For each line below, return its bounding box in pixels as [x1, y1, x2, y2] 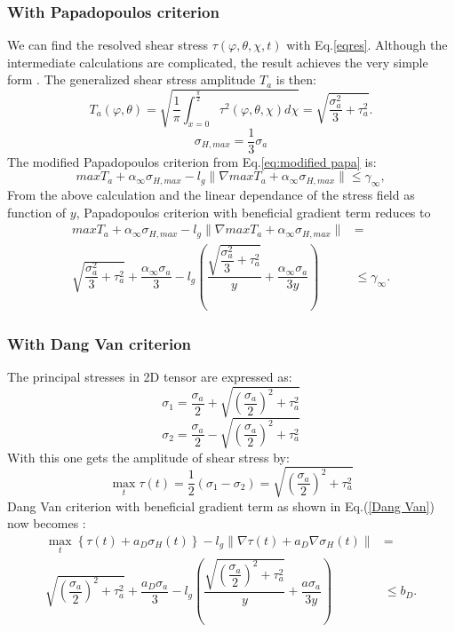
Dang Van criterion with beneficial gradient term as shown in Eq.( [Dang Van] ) [7, 496, 435, 515]
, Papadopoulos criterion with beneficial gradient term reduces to [76, 202, 431, 221]
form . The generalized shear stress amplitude [7, 70, 256, 89]
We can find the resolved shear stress [7, 36, 209, 54]
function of [7, 202, 67, 221]
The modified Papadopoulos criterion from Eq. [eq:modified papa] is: [7, 152, 377, 170]
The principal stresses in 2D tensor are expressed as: [7, 367, 292, 385]
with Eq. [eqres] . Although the [286, 36, 448, 54]
